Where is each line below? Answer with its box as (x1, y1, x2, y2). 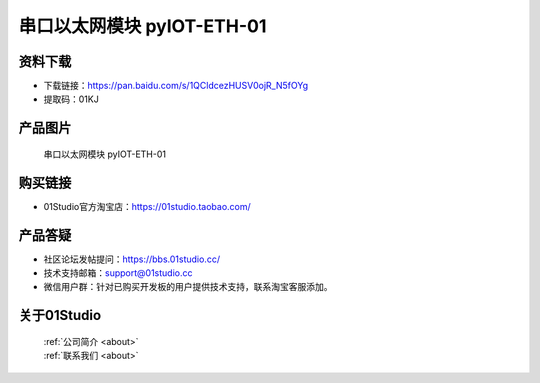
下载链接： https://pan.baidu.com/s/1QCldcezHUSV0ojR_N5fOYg (43, 80, 309, 92)
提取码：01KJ (43, 93, 99, 105)
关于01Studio (18, 307, 102, 324)
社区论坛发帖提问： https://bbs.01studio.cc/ (43, 253, 220, 265)
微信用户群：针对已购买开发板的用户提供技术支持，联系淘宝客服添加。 (43, 281, 333, 293)
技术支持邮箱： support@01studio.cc (43, 267, 193, 279)
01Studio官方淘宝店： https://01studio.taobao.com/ (43, 200, 252, 212)
